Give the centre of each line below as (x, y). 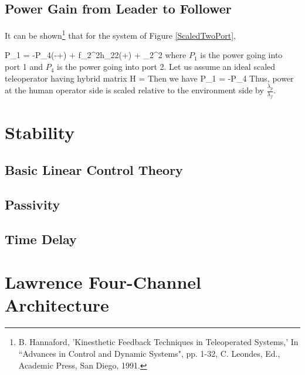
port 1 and (24, 67)
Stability (40, 132)
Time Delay (41, 239)
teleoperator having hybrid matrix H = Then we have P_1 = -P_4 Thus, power (149, 78)
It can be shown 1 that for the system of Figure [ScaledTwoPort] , (120, 34)
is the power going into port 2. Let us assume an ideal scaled (166, 67)
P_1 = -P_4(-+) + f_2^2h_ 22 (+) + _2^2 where (96, 55)
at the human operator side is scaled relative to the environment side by (134, 90)
